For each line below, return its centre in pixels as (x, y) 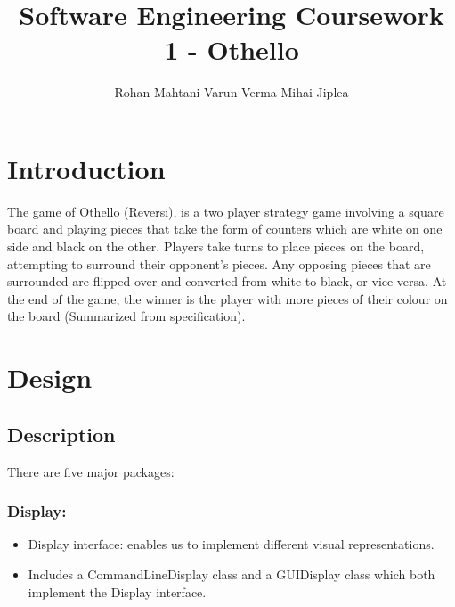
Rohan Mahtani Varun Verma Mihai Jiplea (232, 92)
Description (61, 434)
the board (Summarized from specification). (126, 316)
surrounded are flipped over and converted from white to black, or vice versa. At (227, 281)
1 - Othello (232, 49)
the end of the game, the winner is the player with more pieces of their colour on (227, 298)
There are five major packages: (91, 471)
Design (50, 377)
